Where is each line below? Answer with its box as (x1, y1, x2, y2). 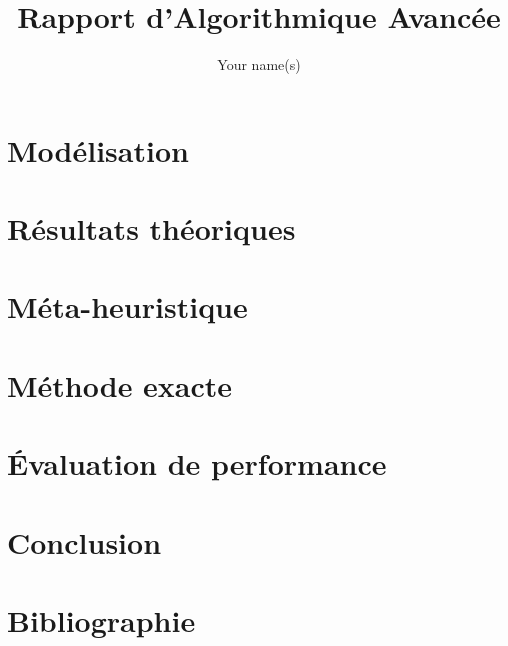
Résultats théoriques (7, 208, 296, 249)
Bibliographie (7, 599, 196, 640)
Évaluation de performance (7, 443, 387, 484)
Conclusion (7, 521, 162, 562)
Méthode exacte (7, 364, 233, 405)
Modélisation (7, 129, 189, 170)
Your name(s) (217, 54, 301, 75)
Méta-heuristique (7, 286, 248, 327)
